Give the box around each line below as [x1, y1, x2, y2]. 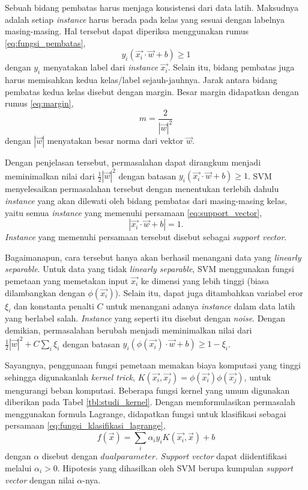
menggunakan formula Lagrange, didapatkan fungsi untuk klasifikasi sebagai [5, 407, 286, 420]
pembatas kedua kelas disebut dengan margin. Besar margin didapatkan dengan [5, 85, 299, 98]
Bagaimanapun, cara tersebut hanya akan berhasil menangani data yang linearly [5, 250, 301, 263]
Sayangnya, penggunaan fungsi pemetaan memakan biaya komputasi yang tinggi [5, 359, 301, 371]
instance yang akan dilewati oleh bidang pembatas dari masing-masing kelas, [5, 194, 288, 207]
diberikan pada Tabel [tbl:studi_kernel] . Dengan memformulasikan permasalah [5, 395, 295, 408]
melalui [5, 461, 32, 474]
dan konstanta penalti [13, 299, 94, 312]
